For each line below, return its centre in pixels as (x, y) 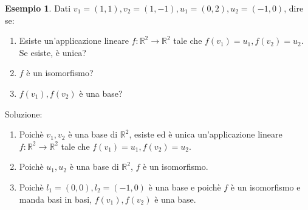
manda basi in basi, (55, 199)
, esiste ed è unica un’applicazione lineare (206, 134)
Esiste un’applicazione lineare (74, 40)
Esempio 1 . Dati (38, 8)
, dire (294, 8)
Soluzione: (24, 114)
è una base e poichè (185, 187)
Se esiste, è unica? (53, 52)
